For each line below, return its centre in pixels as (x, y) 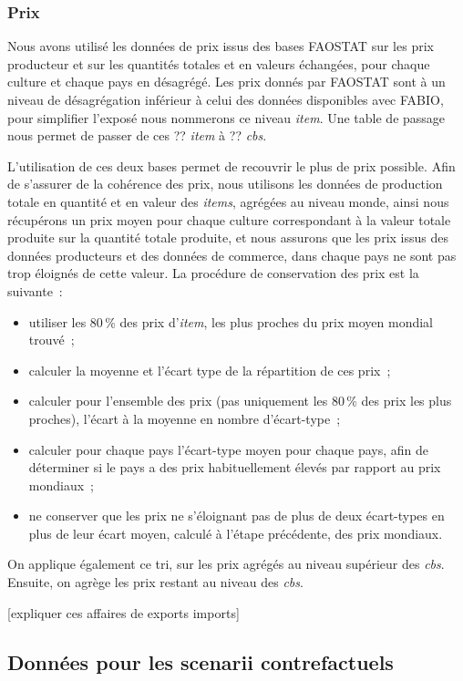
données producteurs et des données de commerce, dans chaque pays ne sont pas (232, 255)
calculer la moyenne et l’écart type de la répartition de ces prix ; (210, 370)
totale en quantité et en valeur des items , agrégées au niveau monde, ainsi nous (228, 201)
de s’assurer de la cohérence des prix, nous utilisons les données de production (225, 184)
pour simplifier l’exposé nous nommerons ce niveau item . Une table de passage (226, 117)
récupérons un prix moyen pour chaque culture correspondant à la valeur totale (229, 219)
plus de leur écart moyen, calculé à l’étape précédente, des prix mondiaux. (236, 533)
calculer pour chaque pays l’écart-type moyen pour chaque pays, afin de (228, 449)
